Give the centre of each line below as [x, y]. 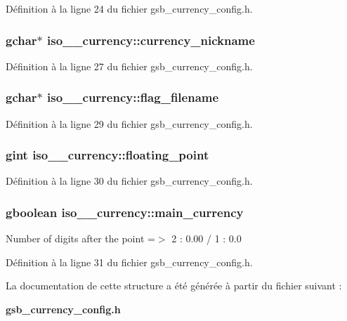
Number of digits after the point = [80, 238]
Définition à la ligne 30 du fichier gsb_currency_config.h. [129, 181]
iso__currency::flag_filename [133, 97]
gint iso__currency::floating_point [107, 155]
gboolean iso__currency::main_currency [125, 212]
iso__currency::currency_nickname [151, 40]
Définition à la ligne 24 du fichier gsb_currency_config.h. [129, 8]
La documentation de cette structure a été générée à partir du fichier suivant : [174, 286]
